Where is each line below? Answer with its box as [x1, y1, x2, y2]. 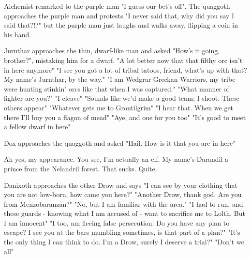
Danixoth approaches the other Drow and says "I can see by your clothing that [4, 180, 237, 190]
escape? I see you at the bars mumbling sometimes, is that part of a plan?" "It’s [4, 227, 240, 237]
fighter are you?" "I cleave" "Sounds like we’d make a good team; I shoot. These [4, 93, 239, 103]
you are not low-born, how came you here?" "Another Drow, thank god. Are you [4, 189, 242, 199]
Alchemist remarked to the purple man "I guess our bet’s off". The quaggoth [4, 1, 230, 11]
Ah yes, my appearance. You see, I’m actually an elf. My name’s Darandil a [4, 154, 229, 164]
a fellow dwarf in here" [4, 121, 71, 132]
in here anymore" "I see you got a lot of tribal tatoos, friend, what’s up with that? [4, 64, 247, 75]
